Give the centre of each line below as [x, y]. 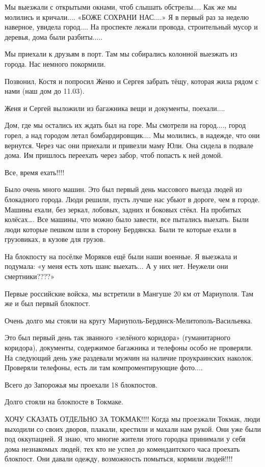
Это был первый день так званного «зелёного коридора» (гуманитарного [117, 337]
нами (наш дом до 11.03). [45, 91]
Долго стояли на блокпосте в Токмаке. [64, 402]
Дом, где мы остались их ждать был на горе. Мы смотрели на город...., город [125, 125]
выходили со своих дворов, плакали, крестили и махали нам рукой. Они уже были [133, 429]
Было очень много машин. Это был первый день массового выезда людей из [123, 189]
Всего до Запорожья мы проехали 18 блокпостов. [81, 384]
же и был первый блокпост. [48, 303]
